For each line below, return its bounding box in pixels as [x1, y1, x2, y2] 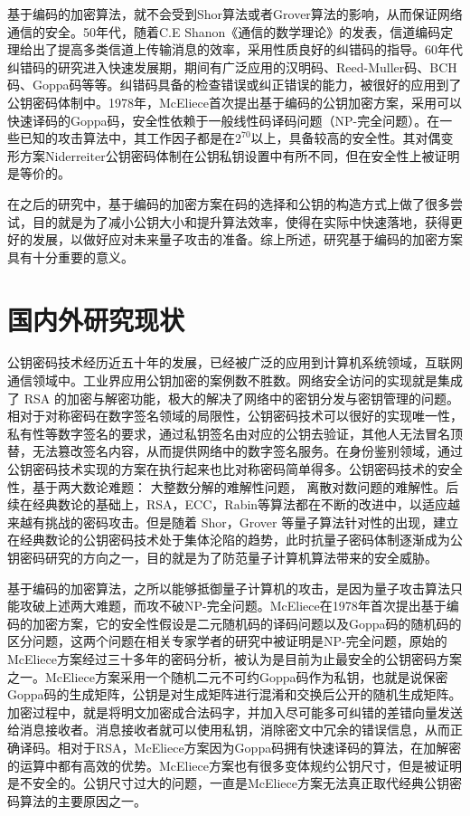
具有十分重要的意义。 [7, 247, 134, 266]
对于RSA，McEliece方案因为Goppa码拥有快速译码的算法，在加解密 [70, 737, 462, 756]
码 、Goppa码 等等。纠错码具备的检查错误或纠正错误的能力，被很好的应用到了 [7, 75, 462, 94]
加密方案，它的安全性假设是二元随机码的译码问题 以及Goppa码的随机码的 [32, 613, 462, 632]
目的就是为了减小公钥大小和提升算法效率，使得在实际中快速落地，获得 [32, 212, 450, 231]
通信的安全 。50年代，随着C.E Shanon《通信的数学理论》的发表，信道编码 [7, 22, 441, 41]
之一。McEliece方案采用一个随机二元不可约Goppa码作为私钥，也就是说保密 [7, 667, 448, 686]
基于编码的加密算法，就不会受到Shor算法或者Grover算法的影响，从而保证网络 [7, 5, 463, 23]
